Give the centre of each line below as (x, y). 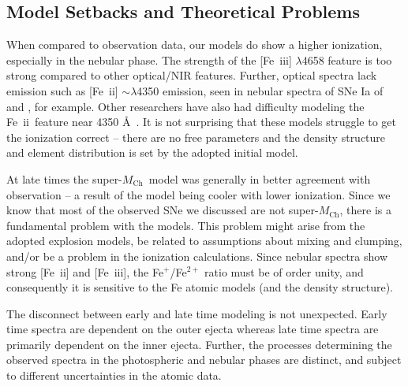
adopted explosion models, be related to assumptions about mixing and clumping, (204, 241)
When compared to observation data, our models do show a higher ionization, (195, 45)
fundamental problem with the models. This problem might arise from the (186, 225)
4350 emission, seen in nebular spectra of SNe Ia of (260, 90)
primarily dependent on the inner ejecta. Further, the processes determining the (199, 344)
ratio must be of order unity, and (284, 271)
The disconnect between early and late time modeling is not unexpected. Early (197, 313)
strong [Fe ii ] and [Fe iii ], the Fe (85, 271)
